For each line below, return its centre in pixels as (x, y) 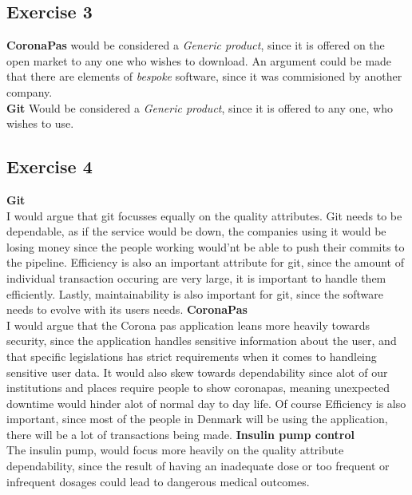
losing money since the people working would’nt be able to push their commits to (206, 246)
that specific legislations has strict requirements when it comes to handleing (192, 356)
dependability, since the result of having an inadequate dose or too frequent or (198, 466)
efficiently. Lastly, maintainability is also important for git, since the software (195, 293)
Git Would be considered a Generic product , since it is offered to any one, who (200, 107)
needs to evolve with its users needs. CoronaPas (127, 309)
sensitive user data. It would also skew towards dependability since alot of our (197, 372)
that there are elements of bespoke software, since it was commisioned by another (204, 76)
